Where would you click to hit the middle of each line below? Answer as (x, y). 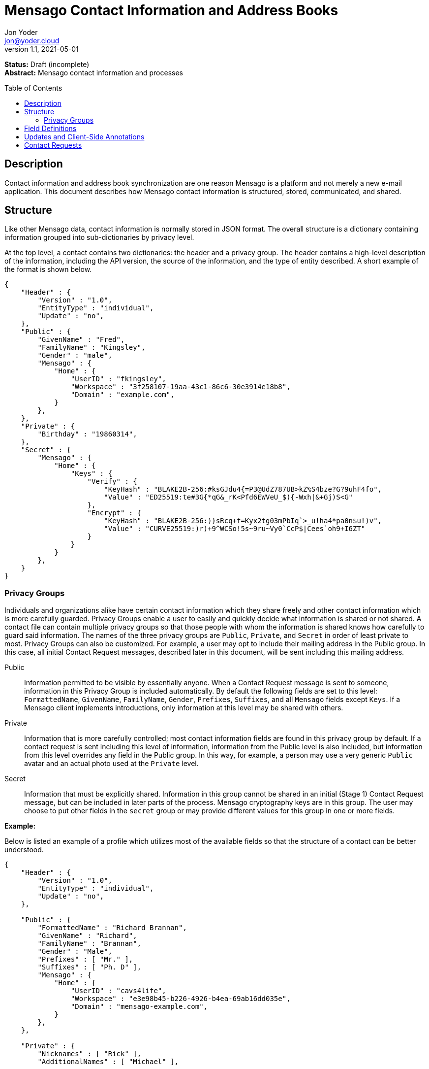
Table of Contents (33, 88)
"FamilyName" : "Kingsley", (92, 348)
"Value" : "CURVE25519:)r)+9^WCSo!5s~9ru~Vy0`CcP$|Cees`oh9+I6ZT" (235, 529)
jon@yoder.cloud (32, 40)
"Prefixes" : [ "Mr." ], (85, 959)
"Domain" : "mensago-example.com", (139, 1007)
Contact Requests (53, 145)
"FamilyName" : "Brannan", (90, 944)
